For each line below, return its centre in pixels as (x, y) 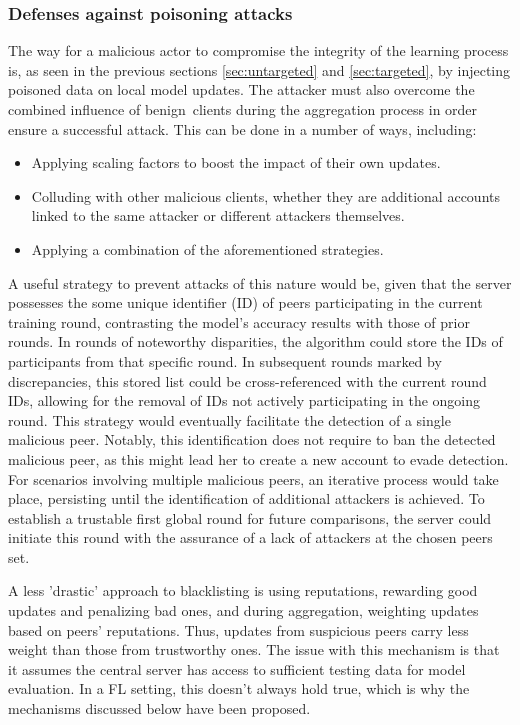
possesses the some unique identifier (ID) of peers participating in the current (245, 302)
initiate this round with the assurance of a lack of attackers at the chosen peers (250, 537)
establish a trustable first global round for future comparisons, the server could (250, 517)
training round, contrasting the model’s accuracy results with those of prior (239, 321)
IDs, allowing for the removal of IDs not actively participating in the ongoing (244, 400)
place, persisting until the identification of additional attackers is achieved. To (246, 498)
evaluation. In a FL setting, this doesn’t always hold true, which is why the (239, 688)
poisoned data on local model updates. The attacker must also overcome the (241, 89)
